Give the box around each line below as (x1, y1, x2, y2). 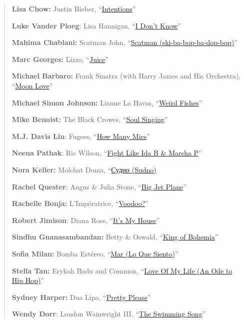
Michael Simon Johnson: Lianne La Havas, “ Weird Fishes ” (11, 97, 202, 107)
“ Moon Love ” (11, 80, 53, 90)
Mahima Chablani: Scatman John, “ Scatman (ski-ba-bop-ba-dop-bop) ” (11, 37, 237, 47)
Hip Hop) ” (11, 275, 44, 285)
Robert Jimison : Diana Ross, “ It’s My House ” (11, 214, 160, 225)
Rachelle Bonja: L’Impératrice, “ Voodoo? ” (11, 198, 148, 208)
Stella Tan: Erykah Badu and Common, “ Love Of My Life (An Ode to (11, 265, 232, 275)
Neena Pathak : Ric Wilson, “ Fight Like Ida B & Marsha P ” (11, 147, 202, 158)
